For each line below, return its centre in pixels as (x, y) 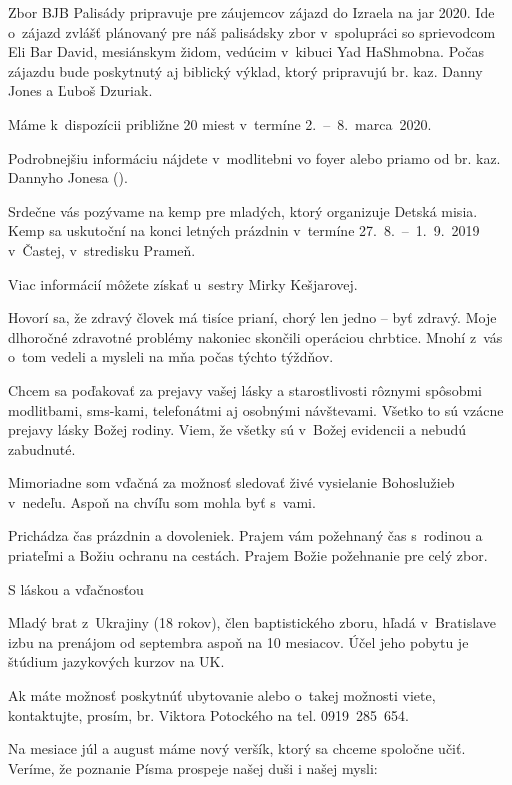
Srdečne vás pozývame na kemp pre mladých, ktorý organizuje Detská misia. (243, 210)
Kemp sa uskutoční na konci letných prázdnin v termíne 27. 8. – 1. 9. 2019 (244, 230)
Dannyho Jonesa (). (68, 177)
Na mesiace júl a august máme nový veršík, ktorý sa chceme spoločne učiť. (237, 748)
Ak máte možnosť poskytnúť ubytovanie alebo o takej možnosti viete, (222, 695)
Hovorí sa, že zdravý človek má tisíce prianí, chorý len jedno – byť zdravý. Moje (252, 317)
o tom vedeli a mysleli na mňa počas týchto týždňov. (171, 356)
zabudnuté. (42, 448)
